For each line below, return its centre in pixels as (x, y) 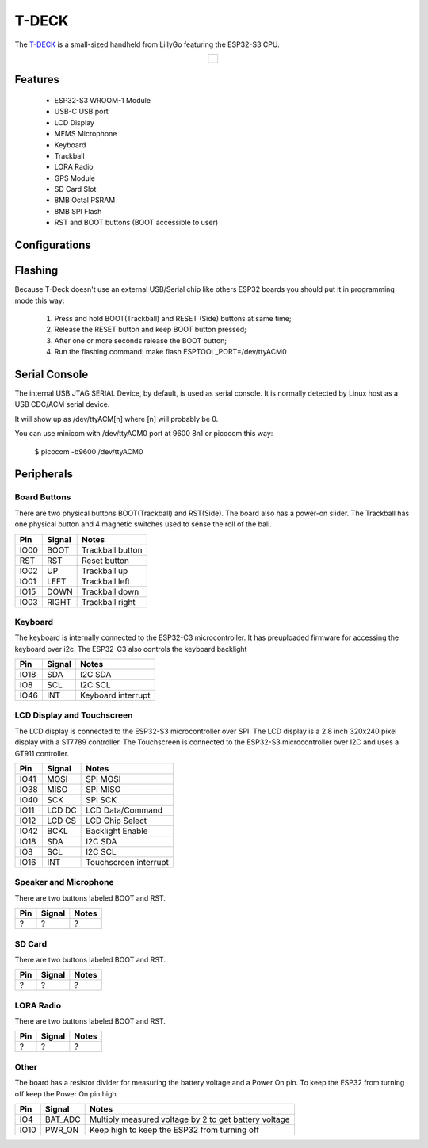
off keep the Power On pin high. (67, 1093)
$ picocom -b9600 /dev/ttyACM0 (89, 451)
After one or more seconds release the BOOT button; (141, 340)
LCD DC (62, 810)
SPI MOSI (103, 779)
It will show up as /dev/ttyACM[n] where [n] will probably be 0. (117, 419)
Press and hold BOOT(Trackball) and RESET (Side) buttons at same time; (173, 318)
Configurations (53, 245)
